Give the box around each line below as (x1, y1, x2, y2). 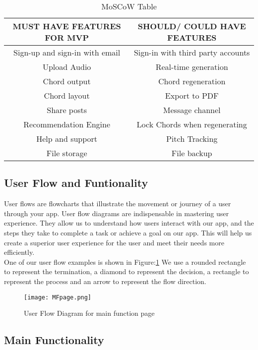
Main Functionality (4, 332, 104, 348)
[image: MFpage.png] (24, 293, 92, 301)
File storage (46, 147, 87, 159)
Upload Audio (42, 61, 91, 72)
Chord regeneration (158, 75, 226, 87)
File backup (171, 147, 212, 159)
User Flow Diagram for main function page (24, 308, 155, 318)
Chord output (43, 75, 91, 87)
